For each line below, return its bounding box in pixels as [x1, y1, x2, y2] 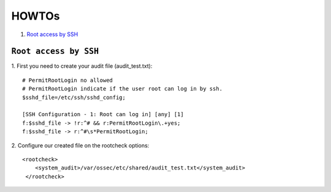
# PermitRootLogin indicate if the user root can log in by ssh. [22, 86, 223, 92]
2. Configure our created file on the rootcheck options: [11, 141, 150, 149]
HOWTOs [11, 9, 60, 23]
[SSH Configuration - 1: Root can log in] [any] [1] [22, 111, 184, 118]
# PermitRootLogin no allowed [22, 76, 113, 84]
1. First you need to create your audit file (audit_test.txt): [11, 62, 153, 70]
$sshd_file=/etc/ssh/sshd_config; [22, 94, 126, 101]
